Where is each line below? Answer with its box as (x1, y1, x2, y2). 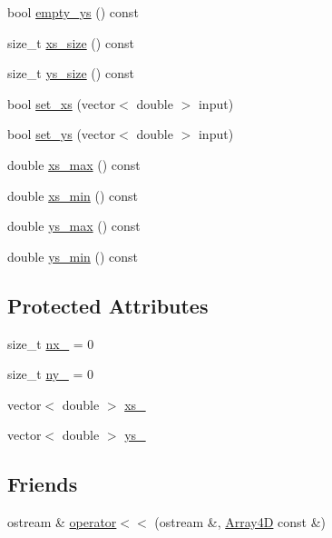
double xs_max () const (7, 154, 141, 174)
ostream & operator (7, 513, 117, 532)
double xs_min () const (7, 185, 139, 204)
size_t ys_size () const (7, 64, 134, 83)
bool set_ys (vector (7, 125, 116, 144)
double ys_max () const (7, 216, 141, 235)
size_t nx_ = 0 (7, 334, 94, 353)
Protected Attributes (7, 291, 209, 319)
